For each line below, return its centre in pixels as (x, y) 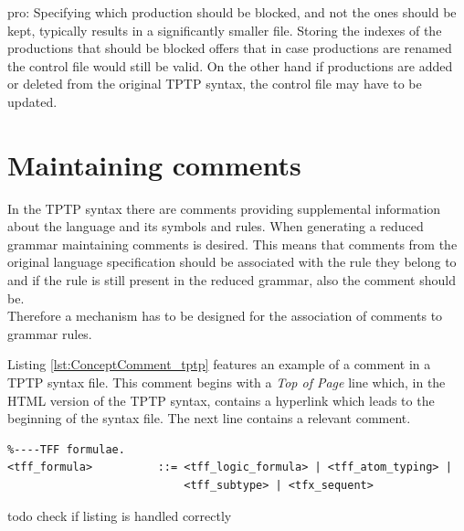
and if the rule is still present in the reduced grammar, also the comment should (232, 280)
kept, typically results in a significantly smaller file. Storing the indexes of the (225, 30)
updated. (32, 101)
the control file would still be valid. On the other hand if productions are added (230, 65)
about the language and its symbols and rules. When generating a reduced (216, 226)
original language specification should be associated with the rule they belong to (232, 262)
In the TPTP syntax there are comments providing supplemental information (224, 208)
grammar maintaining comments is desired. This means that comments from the (232, 244)
